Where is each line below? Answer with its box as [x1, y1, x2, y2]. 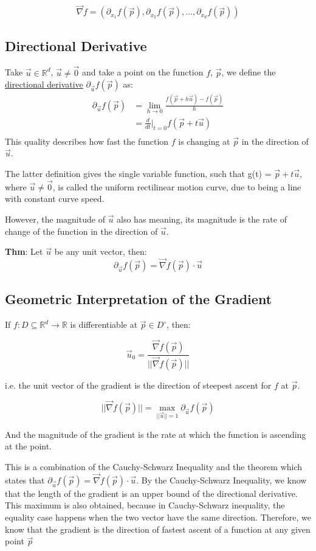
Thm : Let [5, 245, 43, 258]
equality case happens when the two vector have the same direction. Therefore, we [5, 511, 311, 523]
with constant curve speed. [5, 192, 105, 205]
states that [5, 473, 45, 486]
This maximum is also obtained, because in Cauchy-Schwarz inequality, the [5, 499, 285, 511]
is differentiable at [70, 318, 138, 331]
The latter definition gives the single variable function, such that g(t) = [5, 167, 272, 180]
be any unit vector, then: [54, 245, 147, 258]
